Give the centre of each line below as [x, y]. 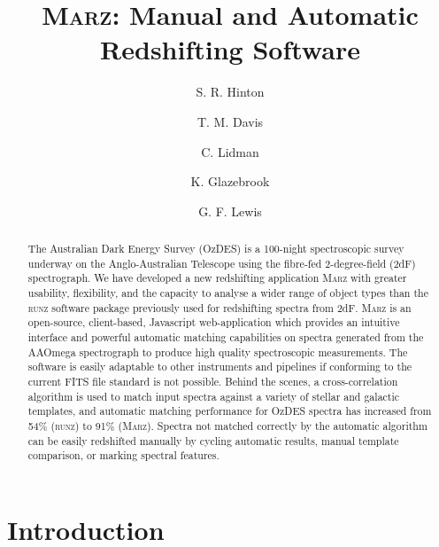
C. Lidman [230, 151]
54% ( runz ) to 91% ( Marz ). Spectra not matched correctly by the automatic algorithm [227, 425]
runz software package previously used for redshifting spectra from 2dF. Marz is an [219, 307]
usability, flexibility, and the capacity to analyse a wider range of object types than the [228, 293]
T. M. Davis [230, 121]
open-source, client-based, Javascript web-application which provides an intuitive [214, 322]
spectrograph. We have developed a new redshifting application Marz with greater [217, 278]
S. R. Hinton [230, 92]
